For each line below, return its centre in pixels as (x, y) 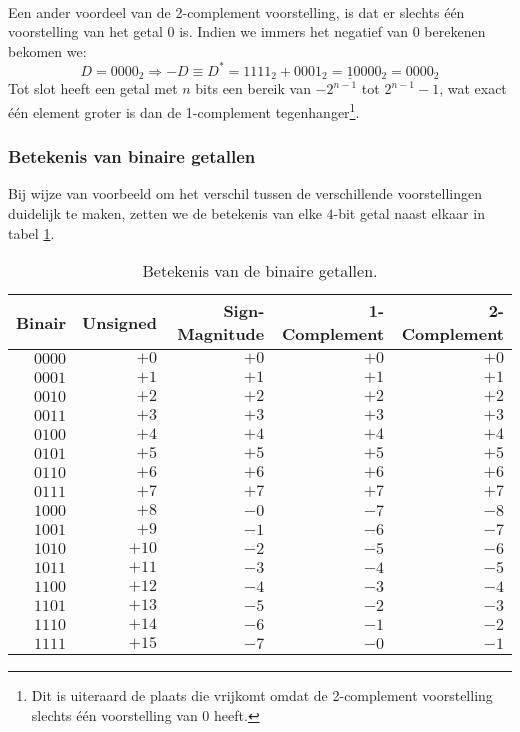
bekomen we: (47, 50)
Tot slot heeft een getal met (93, 88)
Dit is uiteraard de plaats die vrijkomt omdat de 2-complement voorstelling (262, 695)
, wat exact (473, 88)
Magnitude (221, 334)
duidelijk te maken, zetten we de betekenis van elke (165, 212)
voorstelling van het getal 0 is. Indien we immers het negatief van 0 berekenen (247, 31)
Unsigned (119, 322)
